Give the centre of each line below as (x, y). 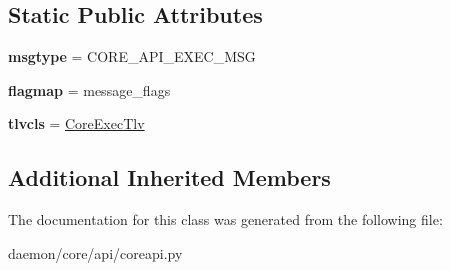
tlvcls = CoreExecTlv (76, 123)
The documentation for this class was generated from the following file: (225, 219)
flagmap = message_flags (89, 89)
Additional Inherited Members (169, 177)
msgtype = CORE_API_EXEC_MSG (132, 56)
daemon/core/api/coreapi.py (95, 252)
